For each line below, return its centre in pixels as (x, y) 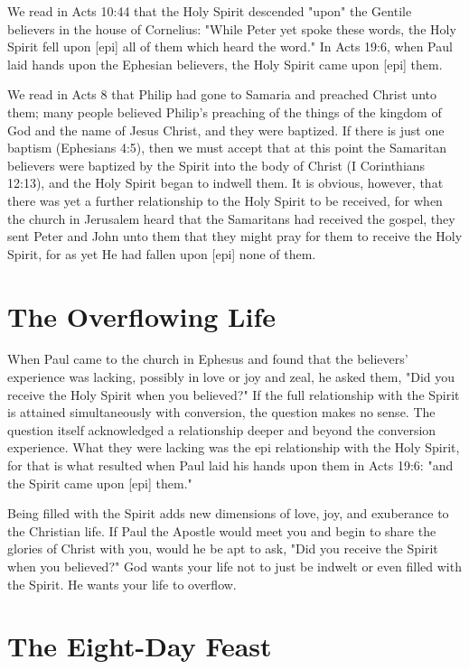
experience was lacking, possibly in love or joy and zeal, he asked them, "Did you (231, 377)
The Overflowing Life (141, 316)
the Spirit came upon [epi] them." (100, 483)
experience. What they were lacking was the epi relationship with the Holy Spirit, (234, 447)
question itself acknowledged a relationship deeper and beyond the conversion (222, 429)
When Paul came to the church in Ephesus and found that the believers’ (208, 359)
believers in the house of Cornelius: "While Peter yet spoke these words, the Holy (232, 28)
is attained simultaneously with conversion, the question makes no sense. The (221, 412)
